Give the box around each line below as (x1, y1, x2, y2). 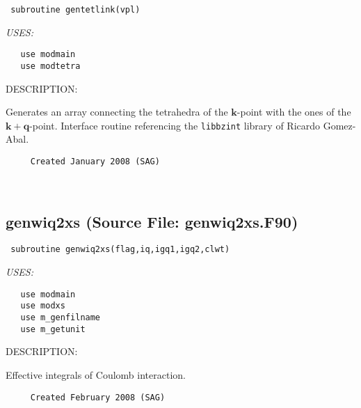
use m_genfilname (20, 313, 101, 323)
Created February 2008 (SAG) (30, 392, 166, 402)
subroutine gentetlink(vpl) (10, 5, 141, 15)
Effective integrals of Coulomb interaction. (6, 367, 186, 382)
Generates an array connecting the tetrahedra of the (6, 104, 228, 119)
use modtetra (20, 61, 81, 71)
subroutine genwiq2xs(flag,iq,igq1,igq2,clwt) (10, 244, 230, 255)
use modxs (20, 301, 65, 311)
